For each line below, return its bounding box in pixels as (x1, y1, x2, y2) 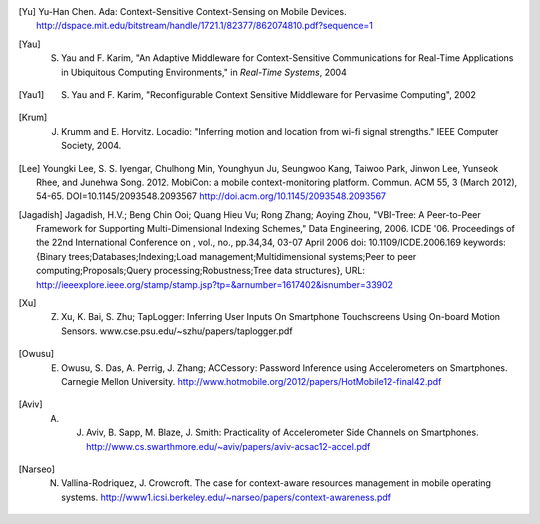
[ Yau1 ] (18, 88, 45, 100)
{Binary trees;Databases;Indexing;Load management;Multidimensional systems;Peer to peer (36, 250, 417, 262)
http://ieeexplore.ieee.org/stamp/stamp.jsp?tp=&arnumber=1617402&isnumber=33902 (36, 278, 394, 290)
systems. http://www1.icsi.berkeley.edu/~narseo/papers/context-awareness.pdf (61, 491, 392, 503)
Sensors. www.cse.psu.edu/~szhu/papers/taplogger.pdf (61, 325, 294, 337)
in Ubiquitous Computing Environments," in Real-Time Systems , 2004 (61, 66, 347, 78)
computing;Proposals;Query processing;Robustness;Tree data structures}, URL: (36, 265, 365, 277)
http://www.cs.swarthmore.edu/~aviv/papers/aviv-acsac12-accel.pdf (86, 440, 371, 452)
